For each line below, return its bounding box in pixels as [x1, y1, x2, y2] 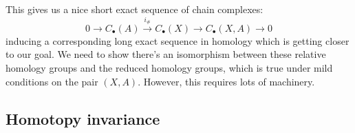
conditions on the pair [6, 74, 98, 88]
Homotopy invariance [6, 108, 160, 129]
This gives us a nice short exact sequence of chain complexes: [6, 2, 263, 16]
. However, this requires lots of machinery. [138, 74, 315, 88]
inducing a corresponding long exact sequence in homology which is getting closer [6, 33, 349, 48]
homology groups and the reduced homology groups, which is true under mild [6, 60, 333, 74]
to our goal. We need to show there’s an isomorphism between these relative [6, 47, 326, 61]
